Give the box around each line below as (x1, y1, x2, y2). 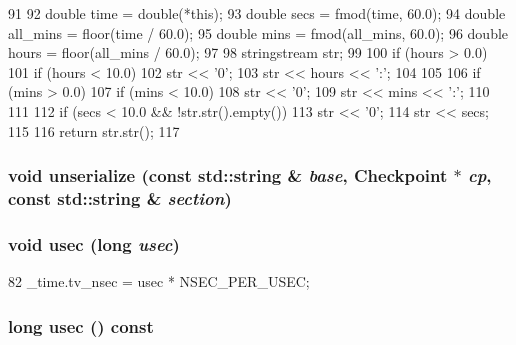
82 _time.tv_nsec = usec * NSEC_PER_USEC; (8, 271, 310, 292)
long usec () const (8, 313, 154, 338)
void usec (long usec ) (8, 231, 180, 256)
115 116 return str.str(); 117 (8, 120, 180, 141)
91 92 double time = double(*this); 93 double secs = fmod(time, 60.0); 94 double (8, 3, 506, 23)
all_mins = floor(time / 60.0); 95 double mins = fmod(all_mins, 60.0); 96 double (8, 22, 509, 43)
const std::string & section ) (8, 186, 232, 210)
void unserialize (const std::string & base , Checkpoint (8, 163, 448, 188)
